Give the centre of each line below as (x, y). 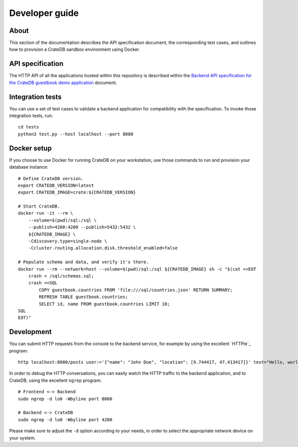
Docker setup (31, 148)
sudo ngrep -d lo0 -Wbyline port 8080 (65, 399)
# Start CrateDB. (39, 206)
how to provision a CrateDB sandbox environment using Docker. (74, 49)
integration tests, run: (31, 116)
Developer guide (44, 13)
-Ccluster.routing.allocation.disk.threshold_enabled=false (103, 248)
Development (31, 332)
